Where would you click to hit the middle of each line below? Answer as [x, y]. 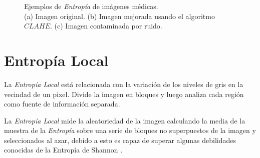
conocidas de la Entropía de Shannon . [63, 150]
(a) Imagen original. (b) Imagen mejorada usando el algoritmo [119, 16]
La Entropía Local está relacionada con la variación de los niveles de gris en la [124, 84]
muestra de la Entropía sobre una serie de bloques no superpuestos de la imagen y [130, 130]
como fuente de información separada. [62, 104]
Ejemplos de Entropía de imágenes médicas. [91, 6]
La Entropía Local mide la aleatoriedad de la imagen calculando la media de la [125, 120]
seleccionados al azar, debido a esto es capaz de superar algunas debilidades [120, 140]
